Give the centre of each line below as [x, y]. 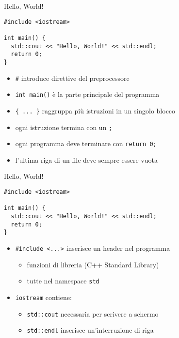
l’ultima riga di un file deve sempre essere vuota [86, 160]
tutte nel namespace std [63, 281]
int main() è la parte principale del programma [87, 94]
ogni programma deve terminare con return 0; [86, 143]
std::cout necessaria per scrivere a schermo [93, 313]
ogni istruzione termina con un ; [64, 127]
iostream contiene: [43, 297]
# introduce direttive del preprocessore [72, 78]
